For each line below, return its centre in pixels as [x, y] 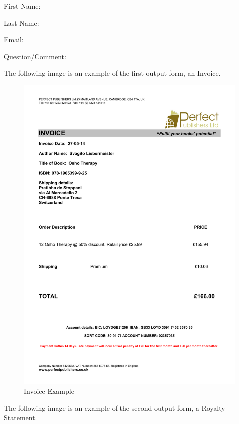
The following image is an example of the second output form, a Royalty [115, 407]
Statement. [21, 417]
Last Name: [22, 23]
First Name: [22, 6]
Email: [14, 40]
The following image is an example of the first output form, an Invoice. [112, 73]
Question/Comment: [35, 56]
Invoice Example [49, 391]
